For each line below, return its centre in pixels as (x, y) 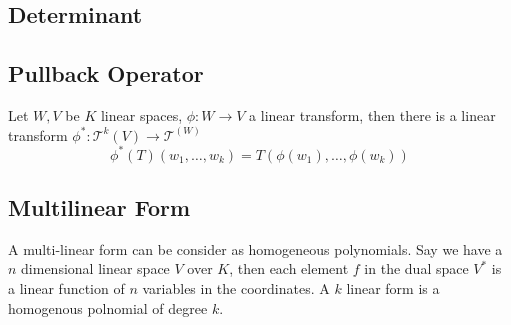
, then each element (289, 268)
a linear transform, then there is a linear (372, 114)
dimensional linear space (95, 268)
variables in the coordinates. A (236, 288)
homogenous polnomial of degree (108, 307)
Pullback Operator (106, 73)
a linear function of (66, 288)
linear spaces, (141, 114)
